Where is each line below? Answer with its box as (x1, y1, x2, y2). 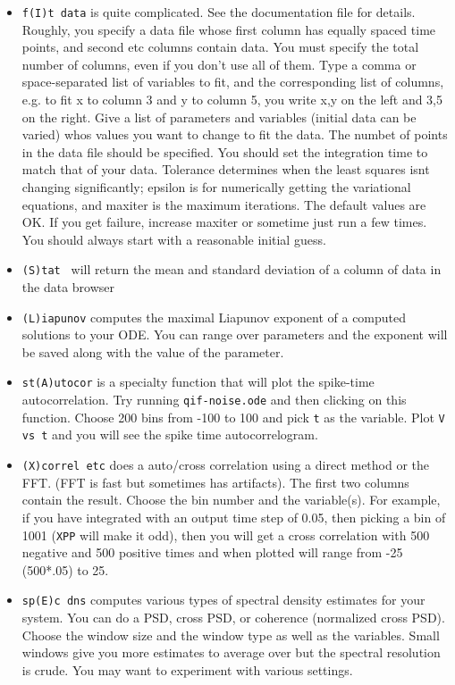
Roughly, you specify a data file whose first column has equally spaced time (21, 20, 436, 38)
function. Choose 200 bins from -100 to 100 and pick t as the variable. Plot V (21, 407, 445, 426)
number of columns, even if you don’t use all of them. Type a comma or (21, 54, 417, 73)
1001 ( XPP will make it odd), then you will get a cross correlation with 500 (21, 525, 430, 544)
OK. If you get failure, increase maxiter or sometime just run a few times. (21, 213, 427, 231)
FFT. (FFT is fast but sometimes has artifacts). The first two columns (21, 472, 409, 491)
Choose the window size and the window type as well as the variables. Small (21, 625, 440, 644)
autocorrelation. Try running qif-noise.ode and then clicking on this (21, 390, 407, 409)
